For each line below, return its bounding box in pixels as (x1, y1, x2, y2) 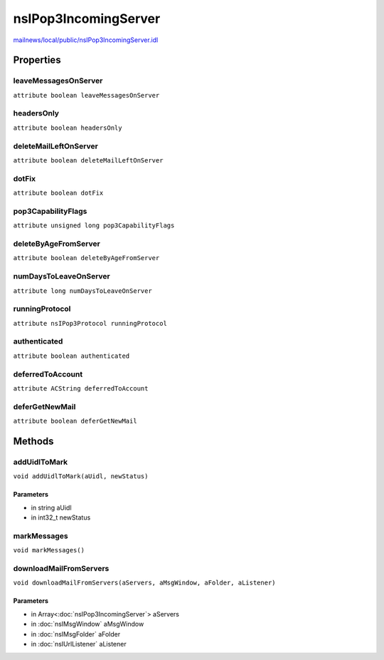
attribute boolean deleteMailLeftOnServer (13, 156, 164, 164)
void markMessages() (13, 546, 85, 555)
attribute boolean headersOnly (13, 123, 122, 132)
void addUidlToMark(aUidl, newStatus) (13, 473, 149, 480)
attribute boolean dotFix (13, 189, 104, 197)
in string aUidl (31, 503, 72, 512)
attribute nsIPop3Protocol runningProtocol (13, 319, 167, 327)
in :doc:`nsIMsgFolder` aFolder (31, 629, 121, 638)
